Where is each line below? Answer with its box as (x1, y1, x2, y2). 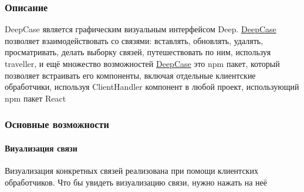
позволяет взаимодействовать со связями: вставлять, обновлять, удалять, (5, 34, 264, 46)
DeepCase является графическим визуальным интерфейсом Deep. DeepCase (5, 23, 276, 35)
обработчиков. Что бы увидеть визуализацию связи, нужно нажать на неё (5, 176, 267, 188)
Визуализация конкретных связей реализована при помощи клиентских (5, 164, 258, 177)
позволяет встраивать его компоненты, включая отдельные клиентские (5, 69, 256, 81)
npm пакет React (5, 92, 66, 104)
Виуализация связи (5, 142, 77, 154)
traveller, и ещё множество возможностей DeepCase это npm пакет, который (5, 58, 280, 69)
